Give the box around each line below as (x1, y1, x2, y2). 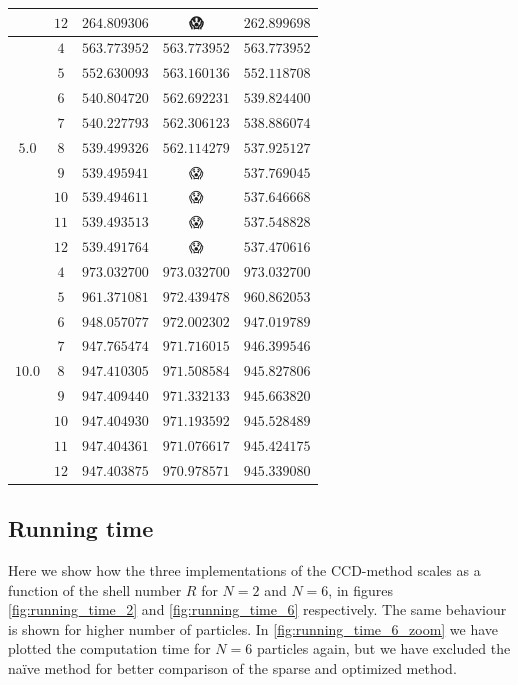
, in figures (328, 579, 394, 600)
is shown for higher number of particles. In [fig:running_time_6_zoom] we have (8, 618, 499, 639)
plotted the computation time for (8, 638, 211, 659)
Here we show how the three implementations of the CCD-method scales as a (8, 559, 481, 580)
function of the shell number (8, 579, 182, 600)
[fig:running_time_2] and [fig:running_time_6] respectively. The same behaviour (8, 599, 507, 620)
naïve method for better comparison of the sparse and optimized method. (8, 657, 457, 678)
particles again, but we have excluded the (256, 638, 511, 659)
